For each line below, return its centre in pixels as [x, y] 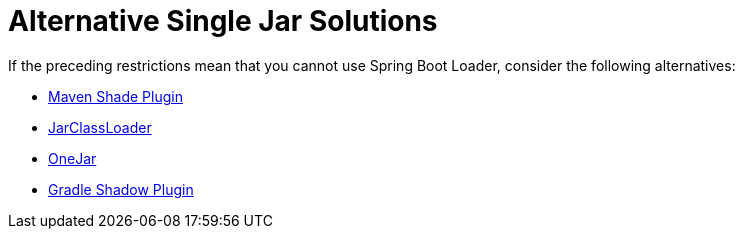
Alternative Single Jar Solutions [223, 21]
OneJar [72, 158]
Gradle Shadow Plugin [121, 189]
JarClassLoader [100, 127]
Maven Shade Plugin [115, 96]
